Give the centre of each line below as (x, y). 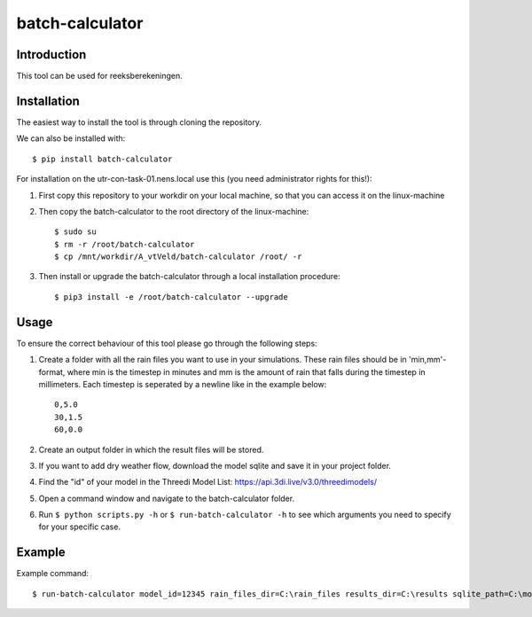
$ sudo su (75, 232)
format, (52, 371)
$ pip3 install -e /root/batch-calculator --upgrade (171, 297)
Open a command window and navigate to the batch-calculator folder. (167, 498)
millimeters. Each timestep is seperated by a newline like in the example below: (183, 384)
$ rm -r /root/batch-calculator (125, 244)
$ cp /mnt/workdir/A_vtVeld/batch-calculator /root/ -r (178, 257)
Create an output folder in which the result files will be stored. (151, 449)
